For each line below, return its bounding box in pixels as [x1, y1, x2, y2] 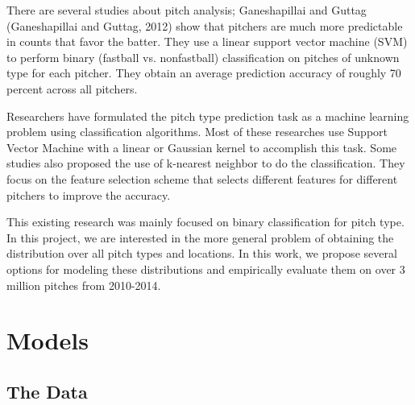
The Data [6, 378, 88, 403]
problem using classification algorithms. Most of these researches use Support [6, 123, 388, 140]
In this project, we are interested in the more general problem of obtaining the [6, 229, 394, 246]
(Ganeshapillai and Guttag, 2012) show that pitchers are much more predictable [6, 17, 403, 34]
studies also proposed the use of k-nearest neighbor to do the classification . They [6, 155, 405, 172]
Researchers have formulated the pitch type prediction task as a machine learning [6, 107, 409, 124]
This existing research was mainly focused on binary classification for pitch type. [6, 213, 405, 230]
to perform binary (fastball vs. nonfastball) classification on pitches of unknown [6, 48, 400, 65]
